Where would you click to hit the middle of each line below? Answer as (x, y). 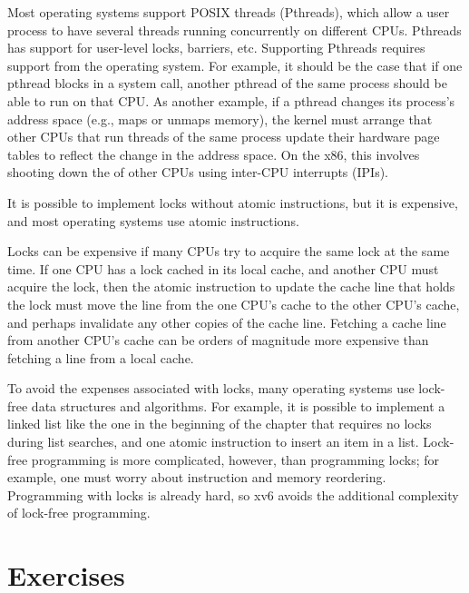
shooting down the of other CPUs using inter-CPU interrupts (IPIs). (198, 172)
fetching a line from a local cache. (101, 357)
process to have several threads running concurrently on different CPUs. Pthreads (234, 30)
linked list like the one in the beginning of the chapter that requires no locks (220, 424)
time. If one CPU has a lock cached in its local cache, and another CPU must (223, 268)
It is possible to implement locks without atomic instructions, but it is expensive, (233, 202)
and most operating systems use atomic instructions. (153, 220)
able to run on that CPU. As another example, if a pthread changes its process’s (231, 100)
